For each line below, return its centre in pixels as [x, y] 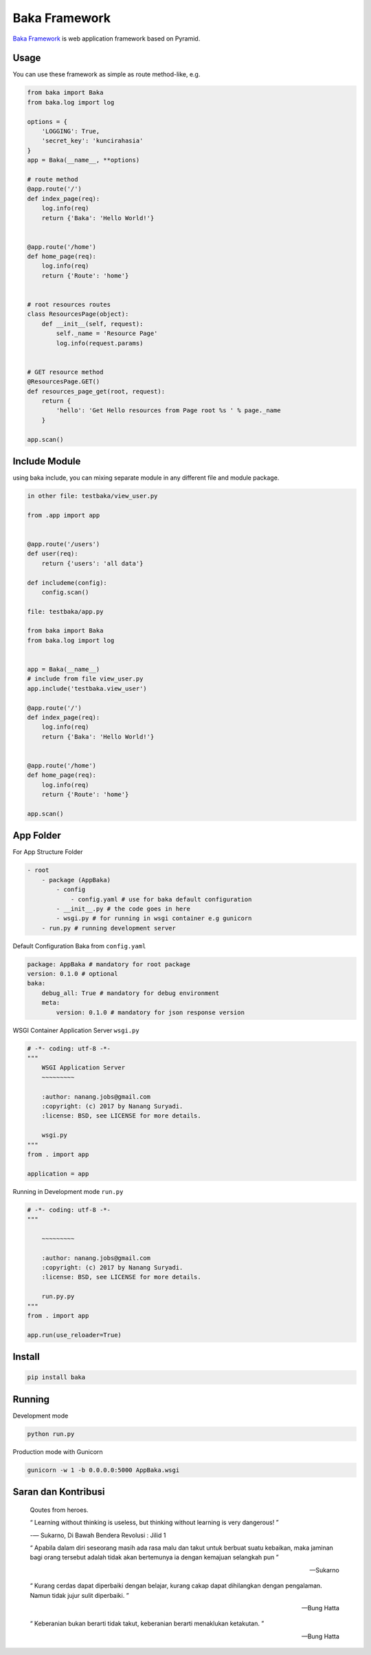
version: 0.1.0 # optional [72, 974]
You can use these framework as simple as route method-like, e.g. [106, 74]
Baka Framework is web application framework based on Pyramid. [106, 39]
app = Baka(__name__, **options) [83, 160]
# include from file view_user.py [85, 679]
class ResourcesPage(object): [78, 314]
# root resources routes [69, 305]
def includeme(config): [67, 583]
